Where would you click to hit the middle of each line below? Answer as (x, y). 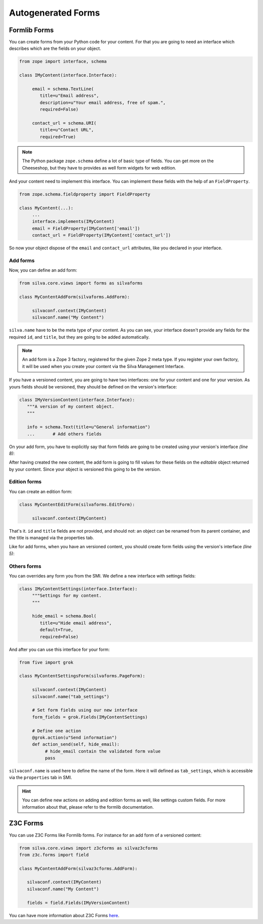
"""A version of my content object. (71, 406)
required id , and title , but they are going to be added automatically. (79, 337)
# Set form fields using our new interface (85, 710)
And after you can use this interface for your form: (59, 649)
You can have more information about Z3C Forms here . (64, 915)
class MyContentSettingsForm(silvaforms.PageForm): (82, 676)
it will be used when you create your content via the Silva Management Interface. (103, 366)
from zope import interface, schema (63, 62)
